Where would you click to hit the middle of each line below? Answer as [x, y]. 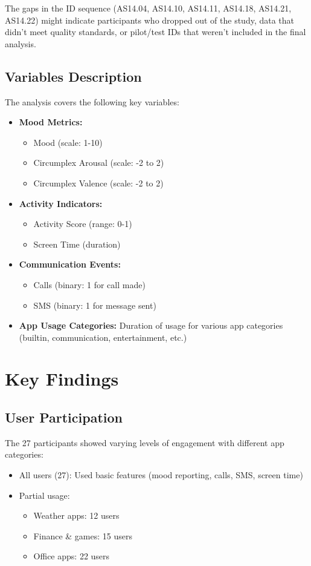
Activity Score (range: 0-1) [83, 224]
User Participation [64, 417]
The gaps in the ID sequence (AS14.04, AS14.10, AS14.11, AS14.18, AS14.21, [148, 8]
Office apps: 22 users [72, 556]
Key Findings [62, 379]
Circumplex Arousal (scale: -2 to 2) [99, 163]
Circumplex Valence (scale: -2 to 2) [98, 183]
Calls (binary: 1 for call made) [89, 284]
